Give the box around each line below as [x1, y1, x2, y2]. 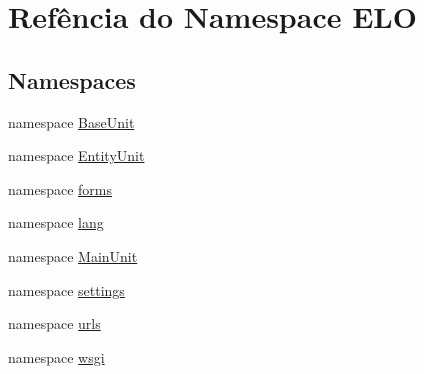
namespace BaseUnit [8, 111, 135, 132]
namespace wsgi [8, 346, 105, 367]
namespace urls [8, 313, 101, 334]
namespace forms [8, 178, 113, 199]
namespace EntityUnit [8, 145, 145, 166]
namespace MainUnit [8, 245, 138, 266]
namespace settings [8, 279, 125, 300]
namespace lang [8, 212, 104, 233]
